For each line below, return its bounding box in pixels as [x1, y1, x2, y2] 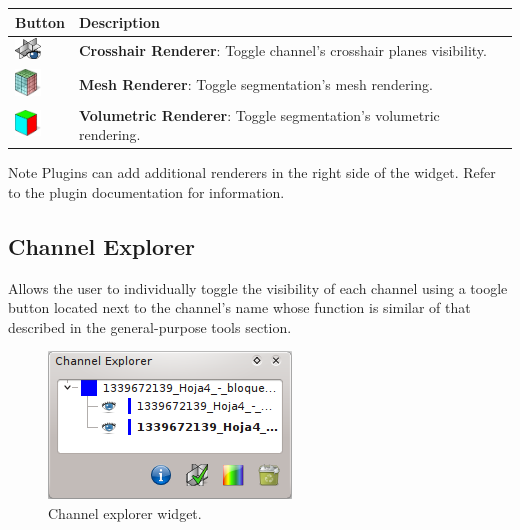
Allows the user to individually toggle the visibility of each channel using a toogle [8, 277, 508, 298]
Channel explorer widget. [48, 503, 202, 524]
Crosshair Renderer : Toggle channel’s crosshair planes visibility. [78, 40, 487, 61]
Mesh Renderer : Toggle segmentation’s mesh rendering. [78, 74, 433, 95]
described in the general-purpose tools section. [8, 316, 292, 337]
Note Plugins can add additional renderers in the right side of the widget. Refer [8, 162, 496, 183]
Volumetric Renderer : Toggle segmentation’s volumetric [78, 104, 440, 125]
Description [78, 11, 160, 32]
